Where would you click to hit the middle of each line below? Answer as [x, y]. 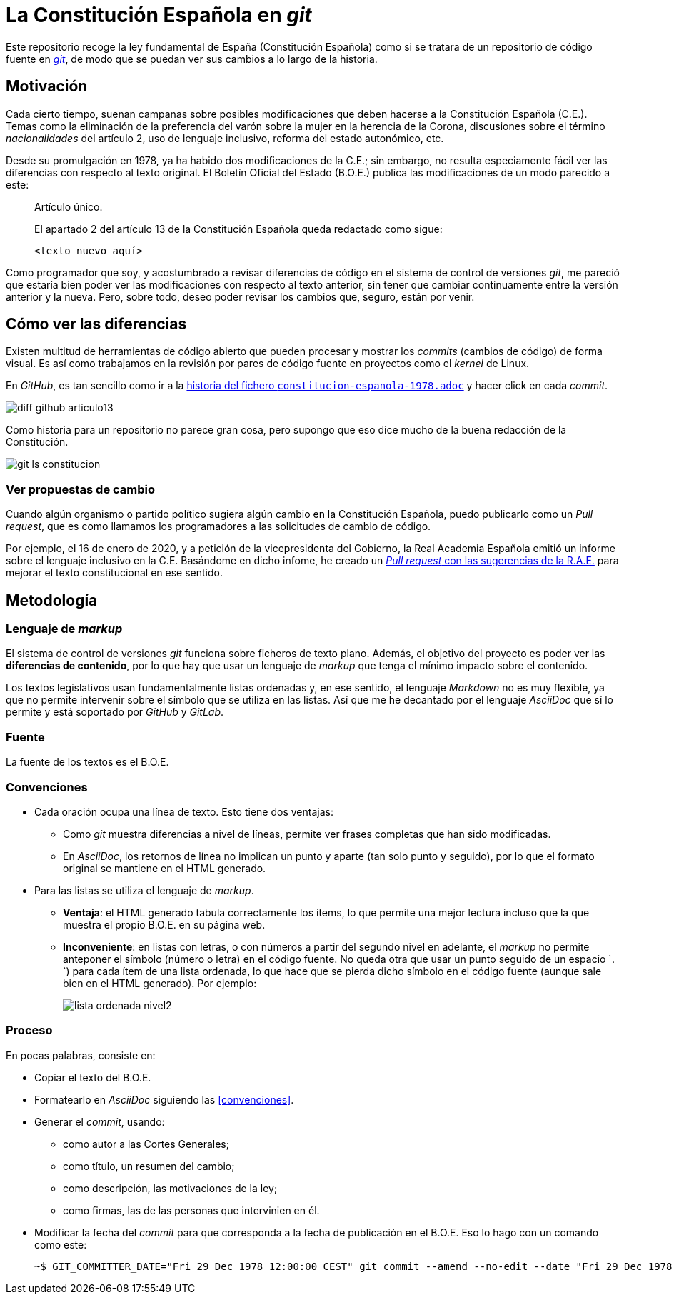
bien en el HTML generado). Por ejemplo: [160, 983]
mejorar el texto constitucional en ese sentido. [114, 573]
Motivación [47, 86]
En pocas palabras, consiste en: [81, 1055]
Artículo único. [69, 206]
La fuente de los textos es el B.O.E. [87, 762]
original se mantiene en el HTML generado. [165, 868]
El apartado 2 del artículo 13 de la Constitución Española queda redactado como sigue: [238, 229]
